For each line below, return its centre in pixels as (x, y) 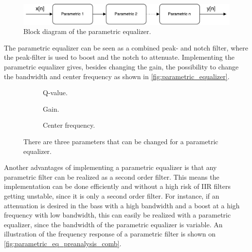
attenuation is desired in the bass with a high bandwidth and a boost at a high (122, 205)
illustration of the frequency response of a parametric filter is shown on (110, 234)
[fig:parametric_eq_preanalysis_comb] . (63, 243)
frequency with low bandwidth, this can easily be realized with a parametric (117, 215)
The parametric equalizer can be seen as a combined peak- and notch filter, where (126, 47)
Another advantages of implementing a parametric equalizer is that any (110, 167)
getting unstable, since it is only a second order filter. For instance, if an (112, 195)
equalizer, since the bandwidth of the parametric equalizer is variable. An (113, 224)
